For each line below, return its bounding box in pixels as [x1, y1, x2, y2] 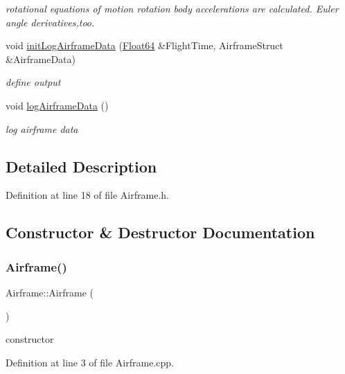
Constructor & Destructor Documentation [6, 222, 315, 243]
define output [6, 75, 61, 89]
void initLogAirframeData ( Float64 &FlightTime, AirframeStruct [6, 38, 283, 53]
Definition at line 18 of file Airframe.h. [6, 188, 169, 202]
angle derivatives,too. [6, 15, 95, 29]
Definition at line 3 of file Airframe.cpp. [6, 355, 174, 369]
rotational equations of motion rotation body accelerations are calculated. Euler [6, 1, 339, 15]
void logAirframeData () [6, 98, 109, 112]
